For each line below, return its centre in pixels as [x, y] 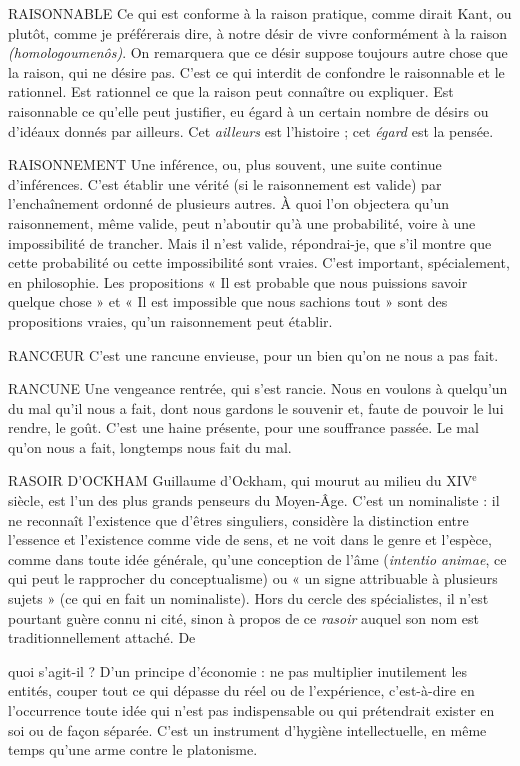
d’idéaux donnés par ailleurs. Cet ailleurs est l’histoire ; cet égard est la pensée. [251, 130]
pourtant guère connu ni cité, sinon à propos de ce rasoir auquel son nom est [244, 617]
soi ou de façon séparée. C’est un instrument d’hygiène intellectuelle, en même [247, 729]
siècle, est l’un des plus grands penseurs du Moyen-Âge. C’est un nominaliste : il [254, 500]
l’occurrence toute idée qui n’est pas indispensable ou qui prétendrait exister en [251, 710]
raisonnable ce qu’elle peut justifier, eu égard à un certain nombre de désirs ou [248, 110]
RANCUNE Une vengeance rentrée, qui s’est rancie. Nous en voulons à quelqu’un [258, 388]
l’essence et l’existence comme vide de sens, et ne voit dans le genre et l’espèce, [250, 539]
